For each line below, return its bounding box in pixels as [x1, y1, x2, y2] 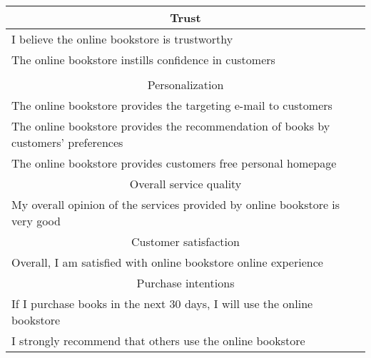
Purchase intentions [136, 275, 235, 291]
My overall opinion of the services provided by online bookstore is [11, 196, 340, 213]
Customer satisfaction [131, 233, 240, 250]
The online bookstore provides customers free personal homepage [11, 155, 337, 171]
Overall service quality [129, 175, 242, 192]
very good [11, 213, 61, 229]
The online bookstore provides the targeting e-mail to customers [11, 97, 332, 113]
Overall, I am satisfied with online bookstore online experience [11, 254, 323, 270]
